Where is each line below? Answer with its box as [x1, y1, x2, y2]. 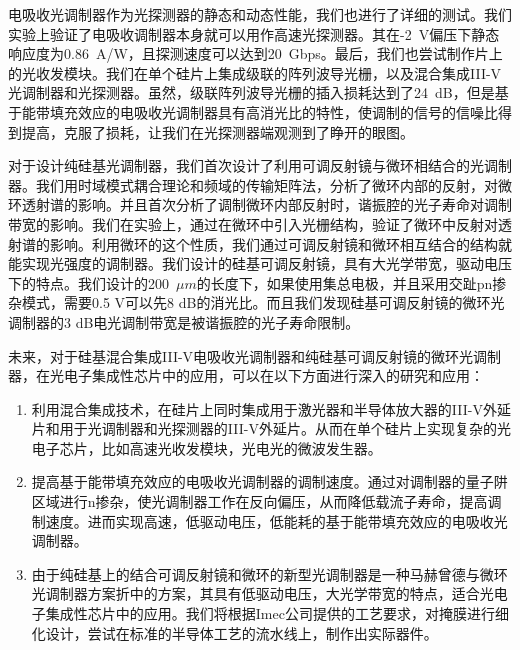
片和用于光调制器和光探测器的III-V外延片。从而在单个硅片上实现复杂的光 [31, 418, 511, 439]
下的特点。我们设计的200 [8, 272, 169, 293]
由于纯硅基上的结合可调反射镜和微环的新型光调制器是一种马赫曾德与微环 [31, 563, 508, 584]
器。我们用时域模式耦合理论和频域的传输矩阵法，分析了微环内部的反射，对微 [8, 174, 512, 195]
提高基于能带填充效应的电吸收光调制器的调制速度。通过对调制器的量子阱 [31, 471, 508, 492]
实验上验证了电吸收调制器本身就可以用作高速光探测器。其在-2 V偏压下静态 [8, 23, 500, 44]
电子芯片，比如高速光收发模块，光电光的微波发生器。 [31, 437, 382, 458]
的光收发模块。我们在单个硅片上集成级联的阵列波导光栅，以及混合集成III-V [8, 62, 502, 83]
